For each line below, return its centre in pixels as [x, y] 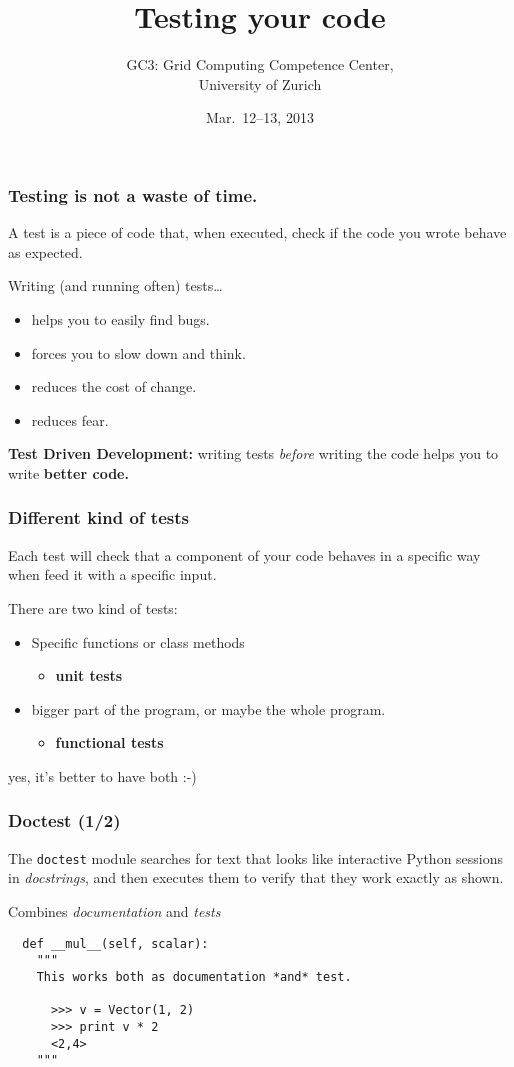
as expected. [45, 251]
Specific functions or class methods [138, 641]
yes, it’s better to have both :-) [102, 775]
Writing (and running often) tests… [115, 285]
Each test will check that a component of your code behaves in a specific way [244, 554]
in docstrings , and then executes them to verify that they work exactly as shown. [256, 877]
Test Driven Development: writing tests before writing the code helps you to [253, 453]
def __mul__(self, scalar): [115, 943]
